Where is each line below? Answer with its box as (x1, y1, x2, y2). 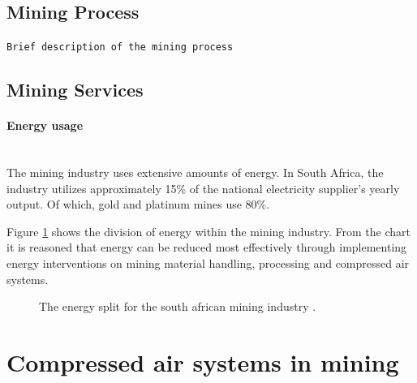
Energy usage (6, 117, 84, 134)
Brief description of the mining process (6, 41, 234, 54)
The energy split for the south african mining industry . (39, 298, 316, 315)
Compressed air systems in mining (6, 345, 399, 378)
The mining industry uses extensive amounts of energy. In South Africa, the (6, 164, 384, 181)
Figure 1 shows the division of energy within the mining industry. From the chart (6, 222, 411, 239)
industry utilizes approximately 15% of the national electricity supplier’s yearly (6, 179, 400, 196)
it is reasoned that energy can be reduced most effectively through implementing (6, 239, 407, 256)
